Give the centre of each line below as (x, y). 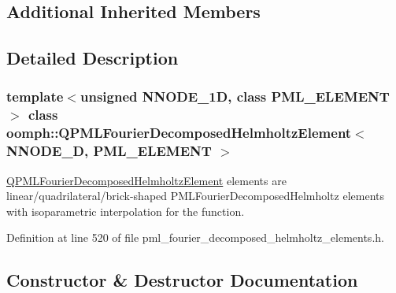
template (35, 96)
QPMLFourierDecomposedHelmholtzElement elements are (146, 180)
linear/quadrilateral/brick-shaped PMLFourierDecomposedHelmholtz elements (196, 196)
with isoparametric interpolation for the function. (126, 211)
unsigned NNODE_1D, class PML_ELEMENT (235, 96)
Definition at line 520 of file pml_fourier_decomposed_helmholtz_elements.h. (195, 237)
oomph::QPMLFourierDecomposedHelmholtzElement (179, 133)
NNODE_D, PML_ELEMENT (109, 151)
